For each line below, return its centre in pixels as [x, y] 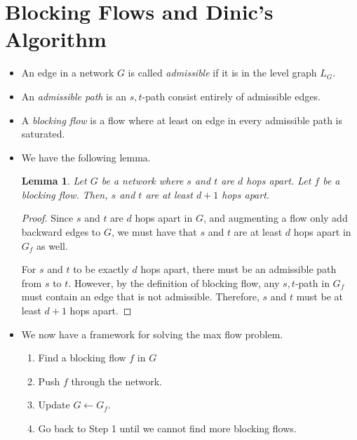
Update [54, 405]
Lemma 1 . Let [54, 181]
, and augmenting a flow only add [275, 218]
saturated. [43, 134]
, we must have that [154, 232]
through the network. [117, 381]
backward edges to [61, 232]
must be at [319, 296]
